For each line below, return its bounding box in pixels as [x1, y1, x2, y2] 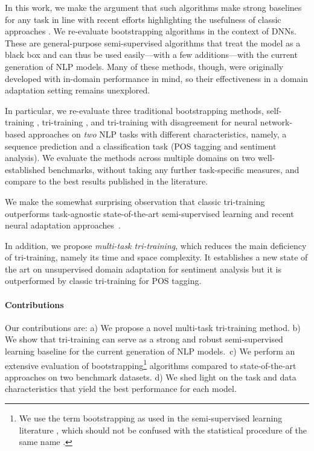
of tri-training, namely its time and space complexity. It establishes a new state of [5, 251, 308, 263]
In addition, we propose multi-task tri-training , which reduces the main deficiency [5, 239, 307, 251]
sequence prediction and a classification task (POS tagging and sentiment [5, 139, 277, 152]
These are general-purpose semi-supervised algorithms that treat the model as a [5, 36, 301, 49]
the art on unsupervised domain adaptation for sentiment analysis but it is [5, 262, 281, 275]
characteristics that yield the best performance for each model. [5, 382, 237, 395]
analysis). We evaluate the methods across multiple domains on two [5, 151, 255, 164]
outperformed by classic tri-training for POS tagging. [5, 274, 202, 287]
